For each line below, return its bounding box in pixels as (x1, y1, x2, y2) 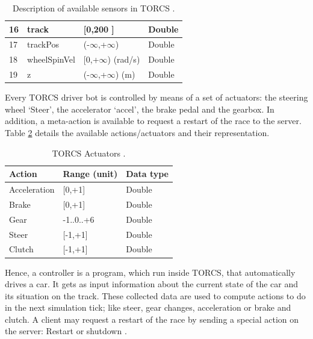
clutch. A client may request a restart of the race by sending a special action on (5, 313, 299, 325)
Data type (126, 167, 169, 180)
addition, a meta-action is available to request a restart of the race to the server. (5, 114, 302, 127)
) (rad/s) (107, 53, 140, 66)
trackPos (27, 38, 59, 51)
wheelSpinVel (27, 53, 75, 66)
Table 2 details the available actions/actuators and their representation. (5, 126, 270, 138)
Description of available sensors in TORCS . (12, 2, 175, 14)
